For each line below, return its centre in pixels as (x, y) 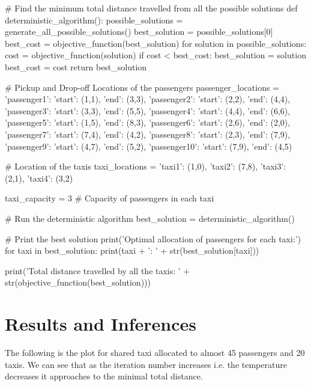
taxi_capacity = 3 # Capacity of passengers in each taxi (110, 198)
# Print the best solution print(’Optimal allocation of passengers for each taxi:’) (153, 238)
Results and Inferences (101, 324)
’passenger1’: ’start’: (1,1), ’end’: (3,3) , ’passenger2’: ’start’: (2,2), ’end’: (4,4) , (148, 99)
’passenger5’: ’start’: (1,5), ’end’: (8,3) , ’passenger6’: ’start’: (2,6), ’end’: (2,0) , (148, 122)
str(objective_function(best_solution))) (78, 282)
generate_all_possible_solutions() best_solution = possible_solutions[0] (139, 32)
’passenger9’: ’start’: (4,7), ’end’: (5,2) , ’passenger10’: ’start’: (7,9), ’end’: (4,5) (149, 146)
